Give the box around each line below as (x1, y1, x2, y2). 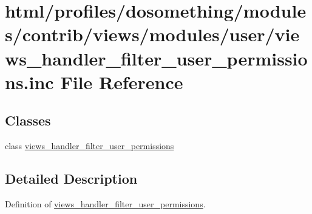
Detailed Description (5, 169, 138, 188)
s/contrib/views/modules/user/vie (5, 22, 300, 47)
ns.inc (5, 69, 54, 94)
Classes (5, 111, 51, 130)
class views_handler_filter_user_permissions (5, 139, 174, 152)
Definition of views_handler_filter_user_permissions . (5, 197, 206, 210)
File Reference (60, 69, 183, 94)
